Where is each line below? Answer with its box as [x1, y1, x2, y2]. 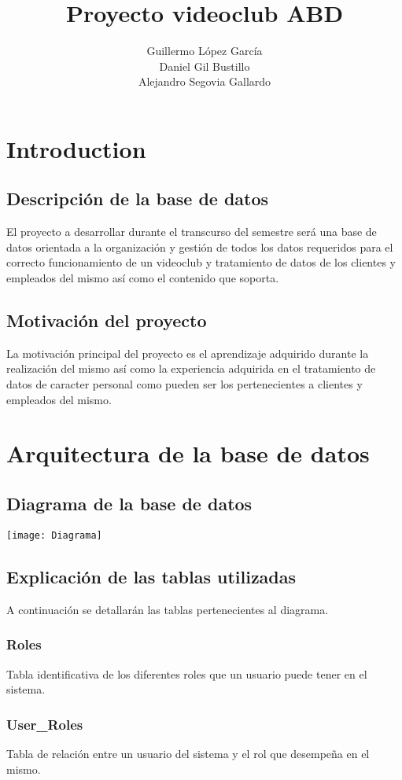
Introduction [6, 132, 146, 164]
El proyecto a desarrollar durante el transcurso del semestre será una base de [6, 223, 377, 240]
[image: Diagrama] [6, 529, 102, 541]
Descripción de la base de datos [6, 186, 269, 211]
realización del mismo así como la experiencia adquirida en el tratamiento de [6, 360, 376, 377]
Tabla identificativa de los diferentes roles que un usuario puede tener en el [6, 665, 367, 682]
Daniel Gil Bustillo [159, 57, 250, 74]
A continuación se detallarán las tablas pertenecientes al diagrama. [6, 601, 329, 617]
